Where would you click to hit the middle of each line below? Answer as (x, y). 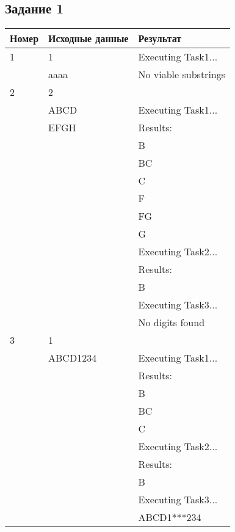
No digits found (172, 322)
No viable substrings (182, 75)
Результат (160, 38)
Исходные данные (89, 38)
